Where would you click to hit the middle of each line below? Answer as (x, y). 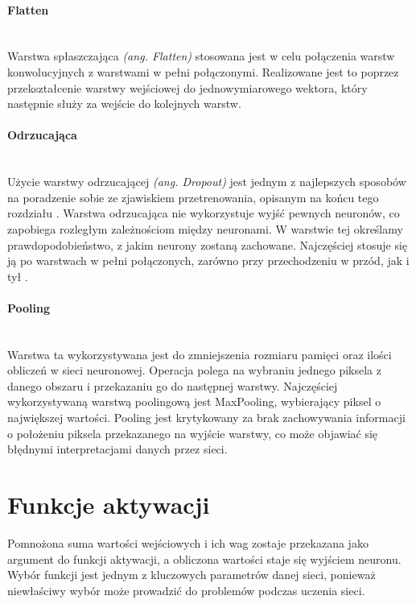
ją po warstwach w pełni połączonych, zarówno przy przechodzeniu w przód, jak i (208, 261)
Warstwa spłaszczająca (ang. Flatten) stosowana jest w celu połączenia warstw (201, 56)
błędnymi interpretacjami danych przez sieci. (117, 449)
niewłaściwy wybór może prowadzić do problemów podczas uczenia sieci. (186, 590)
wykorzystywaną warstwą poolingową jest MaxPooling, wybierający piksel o (194, 401)
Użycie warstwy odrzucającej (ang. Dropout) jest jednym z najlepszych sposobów (207, 182)
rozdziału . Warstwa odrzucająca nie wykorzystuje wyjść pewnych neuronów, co (204, 213)
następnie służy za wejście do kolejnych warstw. (124, 103)
